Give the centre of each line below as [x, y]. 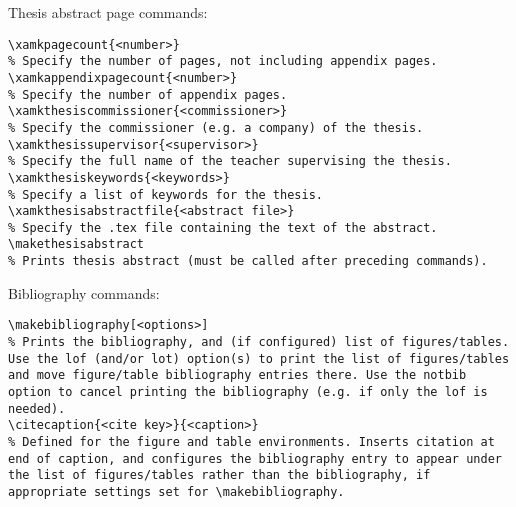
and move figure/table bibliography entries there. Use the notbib [237, 375]
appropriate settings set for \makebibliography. [176, 491]
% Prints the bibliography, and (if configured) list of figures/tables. [259, 342]
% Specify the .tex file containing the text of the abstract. [223, 227]
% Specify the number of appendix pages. [148, 94]
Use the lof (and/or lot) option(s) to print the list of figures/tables [259, 358]
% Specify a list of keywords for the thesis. [165, 194]
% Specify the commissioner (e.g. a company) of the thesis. [216, 127]
